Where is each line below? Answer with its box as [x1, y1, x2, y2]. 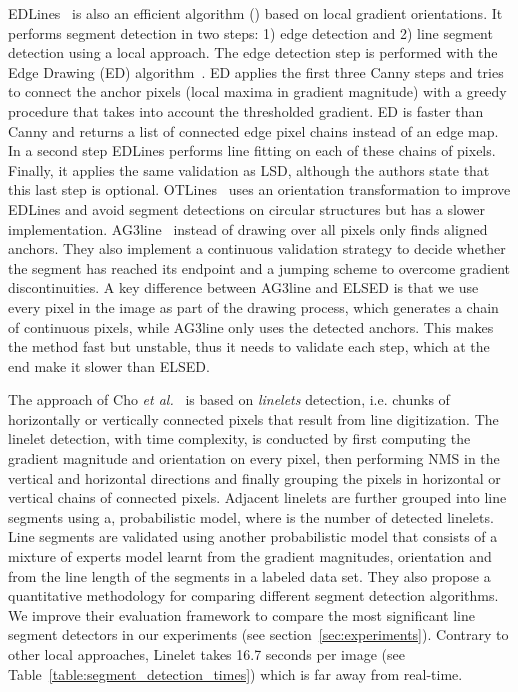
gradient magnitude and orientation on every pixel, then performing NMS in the [8, 448, 500, 469]
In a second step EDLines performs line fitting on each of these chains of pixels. [8, 140, 496, 161]
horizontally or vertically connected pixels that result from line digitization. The [8, 408, 499, 429]
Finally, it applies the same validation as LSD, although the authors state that [8, 159, 490, 180]
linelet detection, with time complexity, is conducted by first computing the [8, 428, 471, 449]
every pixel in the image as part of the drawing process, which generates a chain [8, 296, 499, 317]
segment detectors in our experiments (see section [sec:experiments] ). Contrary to [8, 624, 509, 645]
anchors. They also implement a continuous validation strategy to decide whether [8, 238, 506, 259]
